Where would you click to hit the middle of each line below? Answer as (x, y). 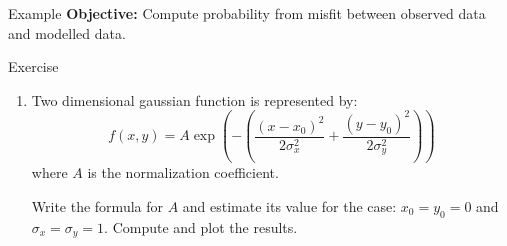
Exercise (33, 66)
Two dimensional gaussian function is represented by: (194, 99)
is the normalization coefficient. (183, 172)
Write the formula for (97, 205)
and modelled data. (67, 32)
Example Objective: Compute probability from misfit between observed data (247, 13)
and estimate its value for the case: (289, 205)
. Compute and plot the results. (201, 226)
